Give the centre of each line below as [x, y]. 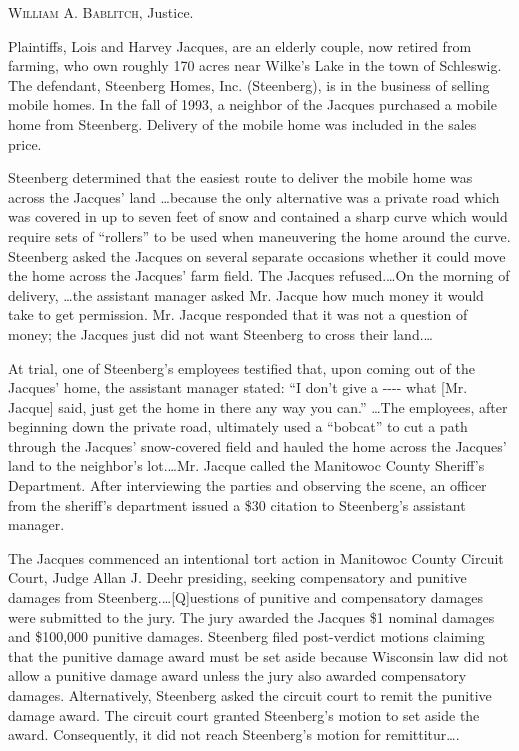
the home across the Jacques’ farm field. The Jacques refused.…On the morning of [259, 275]
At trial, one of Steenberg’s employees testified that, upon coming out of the [241, 367]
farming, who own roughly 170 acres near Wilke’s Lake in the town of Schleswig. [255, 65]
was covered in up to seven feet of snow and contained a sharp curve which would [258, 216]
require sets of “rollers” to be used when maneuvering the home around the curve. [259, 235]
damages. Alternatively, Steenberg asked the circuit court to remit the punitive [250, 695]
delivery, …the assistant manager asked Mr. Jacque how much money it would [246, 294]
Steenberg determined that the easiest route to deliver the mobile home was [240, 177]
